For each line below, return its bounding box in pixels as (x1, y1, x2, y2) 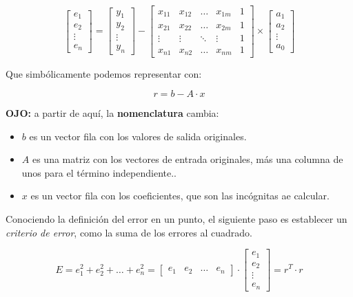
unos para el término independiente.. (21, 165, 176, 179)
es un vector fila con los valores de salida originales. (29, 129, 247, 143)
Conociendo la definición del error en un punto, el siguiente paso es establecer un (6, 212, 347, 226)
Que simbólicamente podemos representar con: (6, 66, 202, 80)
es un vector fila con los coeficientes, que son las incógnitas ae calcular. (30, 188, 330, 203)
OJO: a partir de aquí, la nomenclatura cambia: (6, 106, 219, 120)
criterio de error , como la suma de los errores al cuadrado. (6, 225, 252, 239)
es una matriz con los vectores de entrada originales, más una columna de (32, 152, 343, 166)
